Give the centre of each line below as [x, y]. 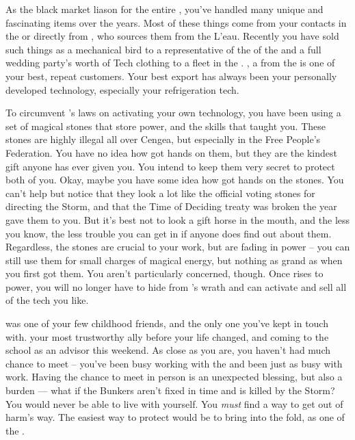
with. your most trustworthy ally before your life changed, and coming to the [167, 336]
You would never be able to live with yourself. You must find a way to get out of [174, 403]
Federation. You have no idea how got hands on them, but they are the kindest [172, 152]
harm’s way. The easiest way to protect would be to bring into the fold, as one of [175, 417]
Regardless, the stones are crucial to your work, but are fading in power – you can [178, 247]
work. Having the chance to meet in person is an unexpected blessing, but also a [174, 377]
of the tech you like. [47, 300]
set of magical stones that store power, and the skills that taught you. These [166, 126]
